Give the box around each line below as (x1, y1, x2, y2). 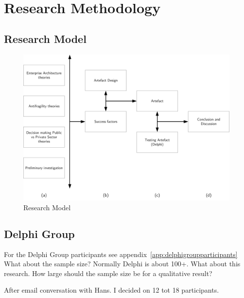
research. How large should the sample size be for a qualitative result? (4, 268, 212, 278)
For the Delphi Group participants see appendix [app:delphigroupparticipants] (4, 249, 238, 259)
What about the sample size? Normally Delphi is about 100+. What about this (4, 258, 241, 269)
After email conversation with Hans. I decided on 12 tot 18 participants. (4, 284, 219, 295)
